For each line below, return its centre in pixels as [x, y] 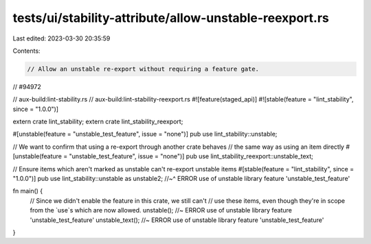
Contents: [26, 51]
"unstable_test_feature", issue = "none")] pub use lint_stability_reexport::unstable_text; [191, 156]
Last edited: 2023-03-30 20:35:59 [61, 38]
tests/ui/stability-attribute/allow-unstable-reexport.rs [171, 18]
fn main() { [28, 191]
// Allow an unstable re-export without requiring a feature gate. [143, 69]
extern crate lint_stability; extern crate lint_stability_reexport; [98, 122]
